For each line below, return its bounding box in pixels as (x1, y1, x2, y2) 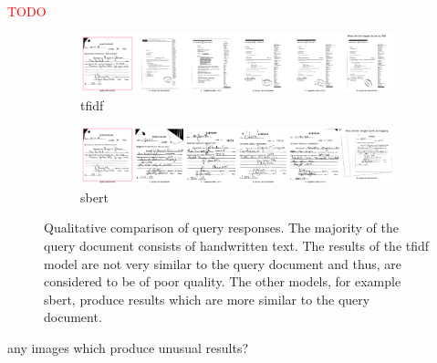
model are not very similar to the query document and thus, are (44, 254, 401, 273)
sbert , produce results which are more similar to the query (44, 289, 370, 308)
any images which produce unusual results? (7, 337, 249, 357)
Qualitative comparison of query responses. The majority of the (44, 218, 399, 237)
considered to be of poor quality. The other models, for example (44, 272, 401, 291)
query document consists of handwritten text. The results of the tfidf (44, 236, 430, 254)
